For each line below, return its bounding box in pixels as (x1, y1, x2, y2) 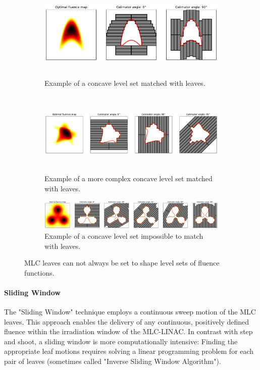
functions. (24, 267, 55, 278)
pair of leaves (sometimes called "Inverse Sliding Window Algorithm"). (4, 356, 221, 366)
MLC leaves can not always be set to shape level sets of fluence (24, 257, 220, 268)
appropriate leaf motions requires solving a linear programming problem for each (4, 346, 254, 356)
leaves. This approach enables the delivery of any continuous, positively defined (4, 316, 249, 327)
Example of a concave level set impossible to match (44, 230, 203, 241)
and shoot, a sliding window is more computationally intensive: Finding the (4, 336, 238, 346)
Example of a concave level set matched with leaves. (44, 77, 205, 88)
